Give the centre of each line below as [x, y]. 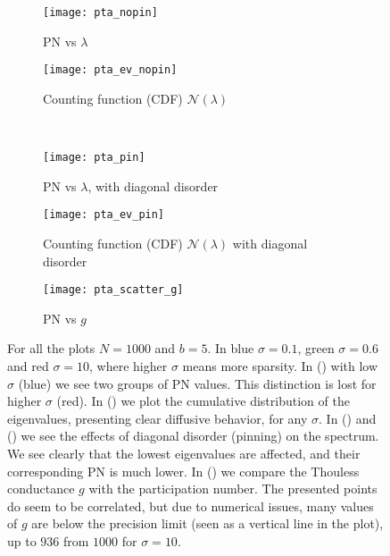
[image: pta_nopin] [100, 13]
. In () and [348, 418]
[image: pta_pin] [94, 158]
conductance [41, 489]
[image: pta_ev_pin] [104, 215]
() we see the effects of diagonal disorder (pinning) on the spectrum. [193, 436]
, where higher [129, 366]
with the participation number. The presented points [233, 489]
